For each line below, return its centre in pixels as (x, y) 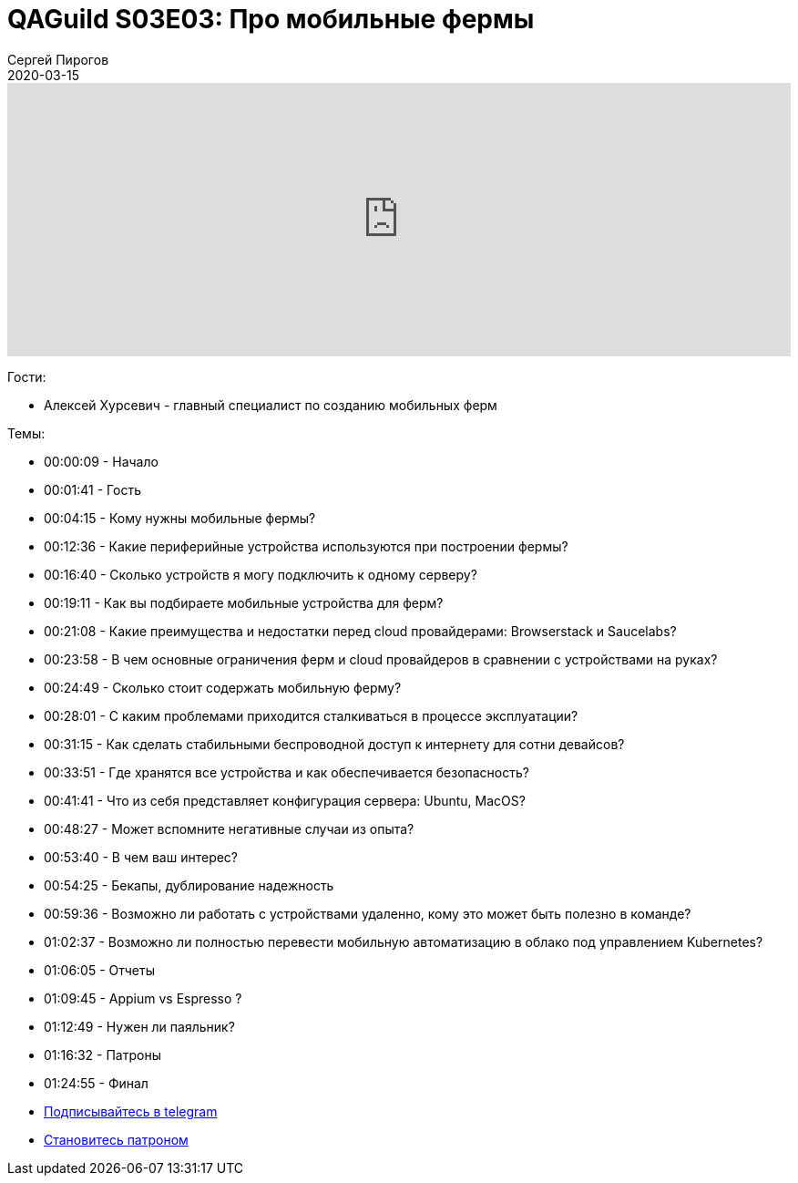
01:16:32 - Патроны (102, 1054)
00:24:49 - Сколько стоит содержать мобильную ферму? (223, 687)
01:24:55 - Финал (96, 1083)
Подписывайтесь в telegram (131, 1111)
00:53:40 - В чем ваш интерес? (141, 857)
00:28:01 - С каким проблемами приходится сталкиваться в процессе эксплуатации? (311, 715)
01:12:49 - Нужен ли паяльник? (139, 1026)
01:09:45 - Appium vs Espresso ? (143, 998)
